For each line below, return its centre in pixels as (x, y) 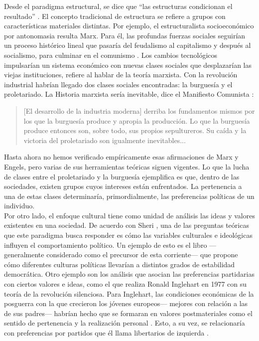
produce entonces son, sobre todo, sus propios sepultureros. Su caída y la (135, 130)
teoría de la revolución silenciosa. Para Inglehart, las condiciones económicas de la (129, 293)
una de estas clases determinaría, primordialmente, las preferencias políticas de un (129, 196)
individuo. (19, 206)
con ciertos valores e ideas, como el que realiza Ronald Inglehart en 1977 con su (126, 284)
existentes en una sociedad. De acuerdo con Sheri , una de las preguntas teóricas (127, 225)
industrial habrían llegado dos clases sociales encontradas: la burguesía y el (118, 84)
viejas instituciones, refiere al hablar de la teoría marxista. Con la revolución (121, 75)
